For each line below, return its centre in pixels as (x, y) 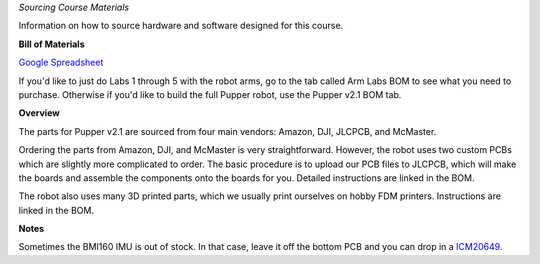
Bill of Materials (51, 44)
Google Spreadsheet (61, 62)
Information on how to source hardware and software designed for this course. (181, 26)
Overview (39, 113)
